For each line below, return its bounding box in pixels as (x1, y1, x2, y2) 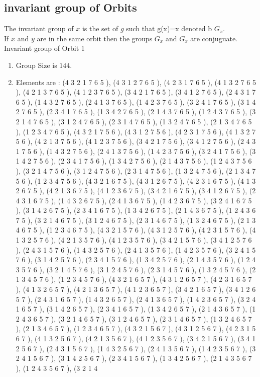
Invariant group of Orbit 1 (4, 43, 85, 53)
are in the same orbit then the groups (37, 33, 153, 43)
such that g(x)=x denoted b (126, 23, 212, 34)
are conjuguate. (190, 33, 237, 43)
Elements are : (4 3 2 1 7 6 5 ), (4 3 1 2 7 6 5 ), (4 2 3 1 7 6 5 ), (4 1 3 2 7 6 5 (16, 77, 256, 87)
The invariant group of (4, 23, 74, 34)
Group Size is (16, 59, 57, 70)
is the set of (82, 23, 118, 34)
